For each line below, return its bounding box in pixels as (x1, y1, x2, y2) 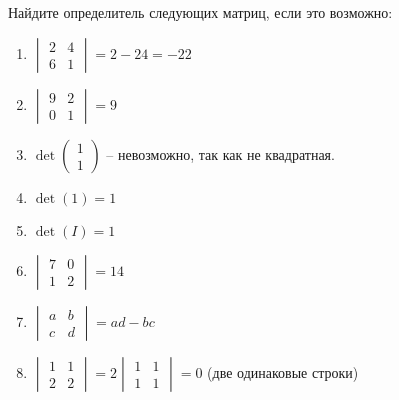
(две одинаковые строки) (207, 361, 359, 382)
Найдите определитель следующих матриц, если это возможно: (8, 2, 393, 23)
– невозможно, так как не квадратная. (106, 143, 335, 164)
